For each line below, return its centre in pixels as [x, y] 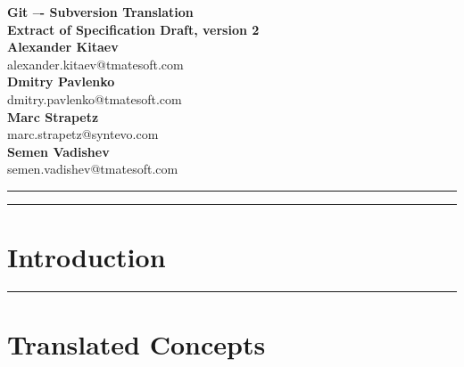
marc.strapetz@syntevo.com [83, 134]
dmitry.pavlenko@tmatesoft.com [95, 98]
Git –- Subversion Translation [100, 12]
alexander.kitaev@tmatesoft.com [95, 64]
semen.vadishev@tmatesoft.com [93, 169]
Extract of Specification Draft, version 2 [133, 29]
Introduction [87, 257]
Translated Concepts [137, 344]
